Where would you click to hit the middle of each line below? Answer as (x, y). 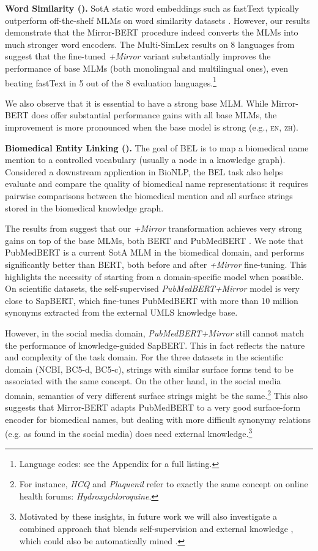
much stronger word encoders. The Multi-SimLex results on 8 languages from (150, 44)
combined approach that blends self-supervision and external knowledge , (156, 528)
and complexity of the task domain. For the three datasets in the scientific (144, 357)
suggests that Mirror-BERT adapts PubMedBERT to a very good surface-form (153, 407)
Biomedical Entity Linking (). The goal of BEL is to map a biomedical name (157, 147)
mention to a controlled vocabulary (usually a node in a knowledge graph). (145, 160)
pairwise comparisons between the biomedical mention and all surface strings (149, 195)
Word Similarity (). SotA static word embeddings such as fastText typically (152, 8)
